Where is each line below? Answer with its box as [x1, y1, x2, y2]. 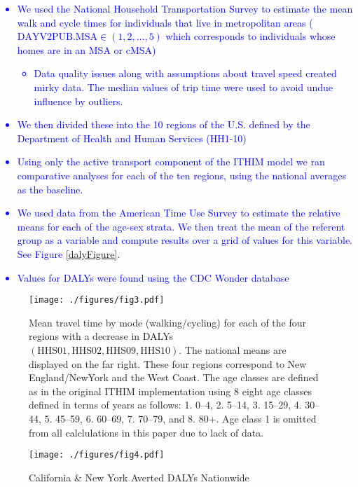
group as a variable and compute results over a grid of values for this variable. [17, 233, 353, 247]
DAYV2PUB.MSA [17, 32, 97, 43]
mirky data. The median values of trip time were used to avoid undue [34, 79, 333, 94]
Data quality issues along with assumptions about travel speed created [34, 66, 337, 81]
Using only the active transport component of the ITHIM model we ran [17, 154, 325, 169]
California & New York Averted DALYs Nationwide [29, 469, 249, 484]
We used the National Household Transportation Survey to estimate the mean [17, 1, 353, 15]
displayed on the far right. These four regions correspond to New [29, 356, 307, 371]
